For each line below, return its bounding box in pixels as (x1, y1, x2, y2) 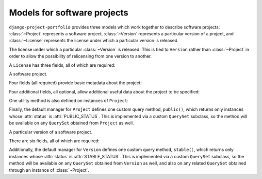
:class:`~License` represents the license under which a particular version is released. (9, 38, 179, 44)
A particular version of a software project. (9, 129, 92, 135)
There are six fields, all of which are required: (9, 138, 99, 144)
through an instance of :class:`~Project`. (9, 167, 89, 173)
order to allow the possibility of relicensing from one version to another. (9, 53, 152, 59)
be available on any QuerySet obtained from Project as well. (9, 120, 134, 126)
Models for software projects (9, 7, 129, 18)
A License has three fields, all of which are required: (9, 62, 115, 68)
